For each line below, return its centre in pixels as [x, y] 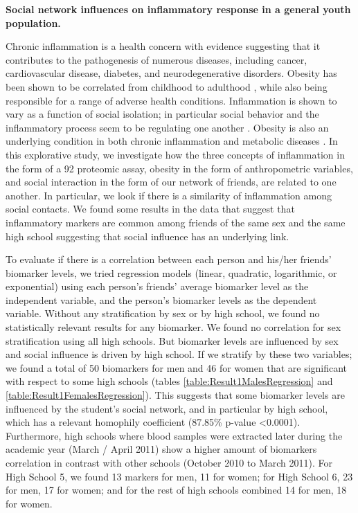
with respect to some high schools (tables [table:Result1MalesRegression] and [169, 381]
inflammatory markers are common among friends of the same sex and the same [176, 222]
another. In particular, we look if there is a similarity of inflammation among [169, 195]
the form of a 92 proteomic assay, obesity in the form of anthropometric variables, [179, 168]
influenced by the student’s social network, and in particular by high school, [167, 408]
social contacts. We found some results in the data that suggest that [150, 209]
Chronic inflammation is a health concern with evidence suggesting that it [163, 46]
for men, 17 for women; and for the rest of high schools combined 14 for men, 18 [176, 490]
